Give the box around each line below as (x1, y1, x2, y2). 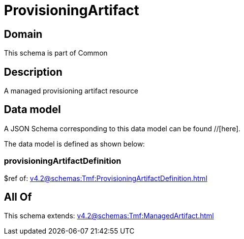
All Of (4, 191, 32, 204)
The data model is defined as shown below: (4, 139, 145, 148)
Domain (4, 28, 43, 40)
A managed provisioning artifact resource (4, 87, 138, 95)
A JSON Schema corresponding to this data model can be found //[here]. (4, 124, 241, 133)
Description (4, 65, 62, 78)
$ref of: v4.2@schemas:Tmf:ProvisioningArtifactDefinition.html (4, 174, 208, 182)
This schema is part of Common (4, 49, 108, 58)
